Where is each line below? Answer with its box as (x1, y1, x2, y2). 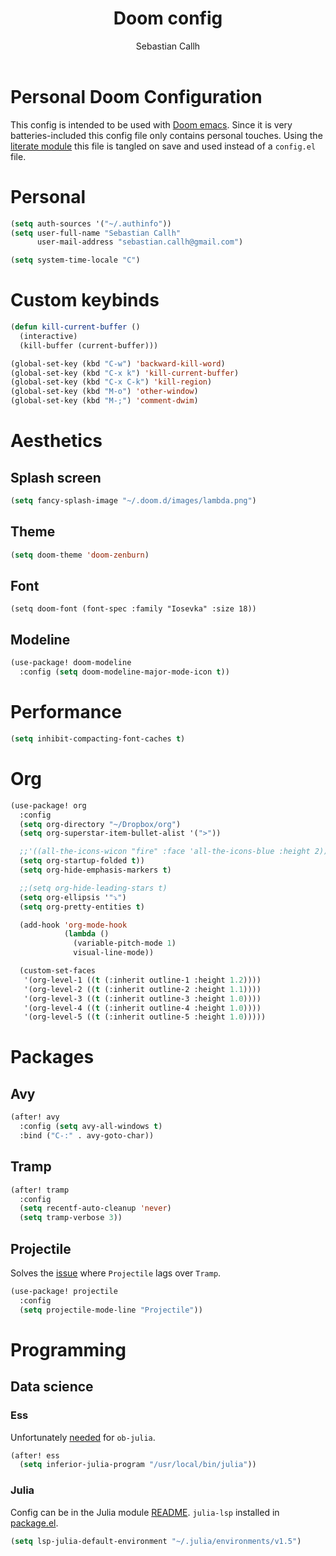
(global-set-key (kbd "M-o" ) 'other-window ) (10, 387, 199, 397)
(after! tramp (10, 1185, 70, 1195)
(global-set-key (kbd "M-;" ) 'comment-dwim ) (10, 396, 199, 406)
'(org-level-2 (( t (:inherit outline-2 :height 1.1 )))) (23, 984, 262, 994)
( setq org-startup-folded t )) (19, 856, 145, 866)
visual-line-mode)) (73, 948, 155, 958)
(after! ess (10, 1450, 60, 1461)
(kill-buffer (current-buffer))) (19, 340, 159, 351)
